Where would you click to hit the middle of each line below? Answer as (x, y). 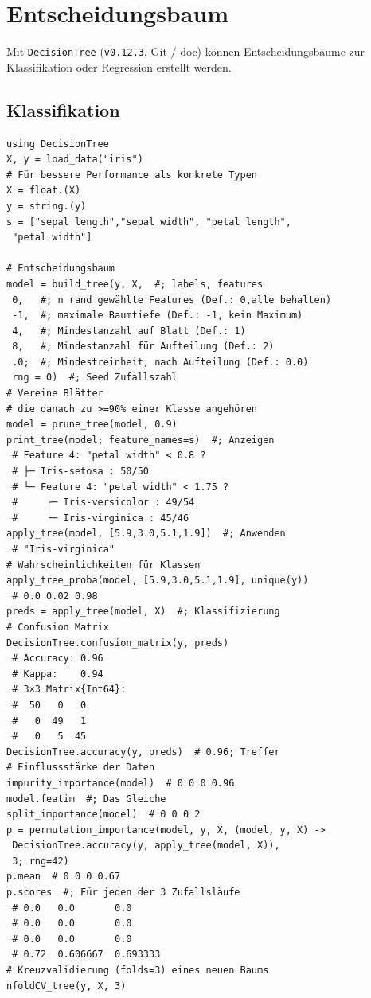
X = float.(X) (44, 191)
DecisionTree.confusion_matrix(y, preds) (118, 643)
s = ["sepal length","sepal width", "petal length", (149, 222)
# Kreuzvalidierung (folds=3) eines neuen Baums (138, 971)
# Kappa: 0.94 (58, 674)
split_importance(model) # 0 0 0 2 (103, 815)
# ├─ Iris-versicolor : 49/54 (103, 503)
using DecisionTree (58, 144)
